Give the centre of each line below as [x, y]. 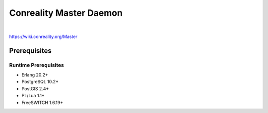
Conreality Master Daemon [66, 13]
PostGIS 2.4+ [35, 88]
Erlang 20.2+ [35, 75]
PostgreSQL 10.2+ [40, 82]
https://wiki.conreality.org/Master [43, 37]
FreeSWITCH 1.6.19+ [42, 102]
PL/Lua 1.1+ [33, 96]
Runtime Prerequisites [36, 65]
